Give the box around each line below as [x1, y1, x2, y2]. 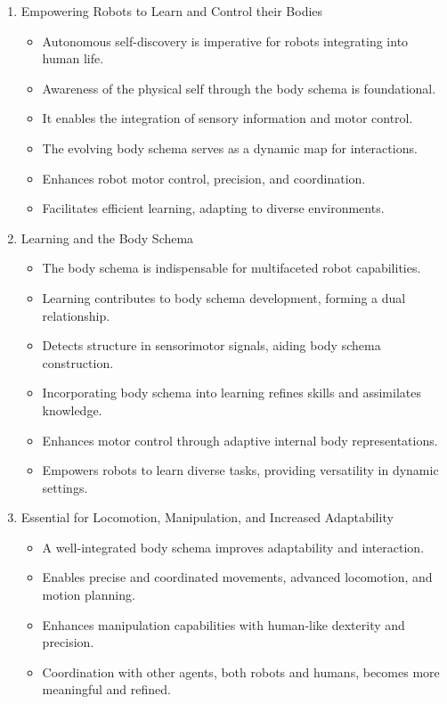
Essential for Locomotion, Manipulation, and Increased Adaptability [20, 508, 394, 527]
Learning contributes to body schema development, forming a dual [42, 288, 406, 307]
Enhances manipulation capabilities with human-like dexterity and [42, 615, 405, 634]
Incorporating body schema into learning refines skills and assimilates [42, 383, 421, 402]
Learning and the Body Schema [20, 228, 194, 247]
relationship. [42, 306, 110, 324]
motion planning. [42, 585, 135, 604]
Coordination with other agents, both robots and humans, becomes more [42, 662, 440, 681]
